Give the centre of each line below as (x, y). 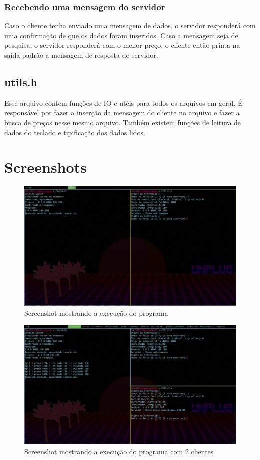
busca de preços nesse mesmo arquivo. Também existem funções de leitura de (123, 122)
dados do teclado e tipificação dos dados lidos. (75, 132)
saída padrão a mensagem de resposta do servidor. (81, 55)
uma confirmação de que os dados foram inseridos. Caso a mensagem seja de (121, 35)
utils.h (21, 82)
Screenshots (45, 167)
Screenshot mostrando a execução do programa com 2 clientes (119, 452)
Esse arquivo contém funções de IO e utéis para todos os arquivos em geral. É (123, 103)
